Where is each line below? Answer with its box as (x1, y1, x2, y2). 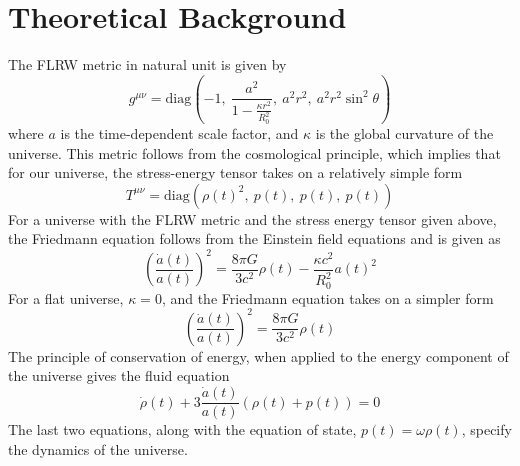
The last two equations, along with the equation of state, (8, 419, 357, 440)
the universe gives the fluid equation (8, 365, 230, 386)
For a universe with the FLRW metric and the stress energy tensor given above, (8, 208, 497, 229)
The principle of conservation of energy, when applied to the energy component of (8, 345, 509, 366)
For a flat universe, (8, 287, 124, 308)
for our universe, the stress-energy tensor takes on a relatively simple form (8, 162, 463, 183)
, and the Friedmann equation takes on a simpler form (161, 287, 494, 308)
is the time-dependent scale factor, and (60, 122, 299, 143)
